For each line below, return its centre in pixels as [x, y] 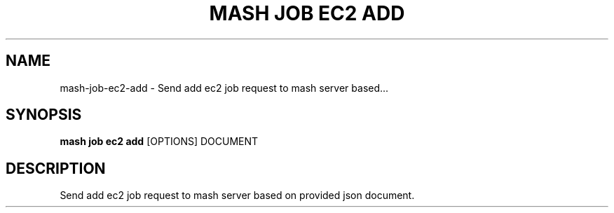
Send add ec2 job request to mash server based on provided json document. [237, 195]
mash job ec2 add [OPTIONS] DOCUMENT [159, 142]
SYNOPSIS [44, 115]
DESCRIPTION [56, 168]
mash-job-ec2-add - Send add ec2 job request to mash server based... [224, 88]
